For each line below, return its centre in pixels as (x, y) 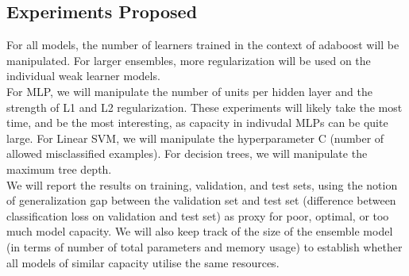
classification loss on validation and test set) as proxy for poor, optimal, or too (198, 215)
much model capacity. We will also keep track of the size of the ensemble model (200, 231)
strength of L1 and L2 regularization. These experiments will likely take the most (204, 107)
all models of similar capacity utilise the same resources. (143, 262)
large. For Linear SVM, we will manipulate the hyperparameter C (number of (195, 138)
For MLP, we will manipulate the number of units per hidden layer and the (189, 91)
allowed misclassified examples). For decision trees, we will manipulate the (187, 153)
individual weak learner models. (83, 76)
